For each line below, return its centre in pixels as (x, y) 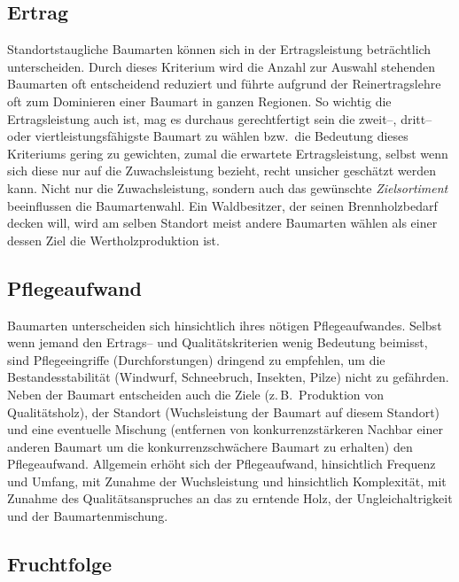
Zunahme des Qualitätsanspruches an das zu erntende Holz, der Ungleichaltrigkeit (230, 498)
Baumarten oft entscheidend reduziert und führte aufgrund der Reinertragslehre (224, 84)
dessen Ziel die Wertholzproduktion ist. (113, 240)
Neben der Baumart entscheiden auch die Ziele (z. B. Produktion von (196, 394)
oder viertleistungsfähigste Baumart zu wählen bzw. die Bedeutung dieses (208, 136)
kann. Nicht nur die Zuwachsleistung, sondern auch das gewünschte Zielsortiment (228, 187)
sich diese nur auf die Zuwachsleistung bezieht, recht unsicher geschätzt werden (222, 171)
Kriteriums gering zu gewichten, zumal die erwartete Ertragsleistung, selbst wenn (228, 153)
